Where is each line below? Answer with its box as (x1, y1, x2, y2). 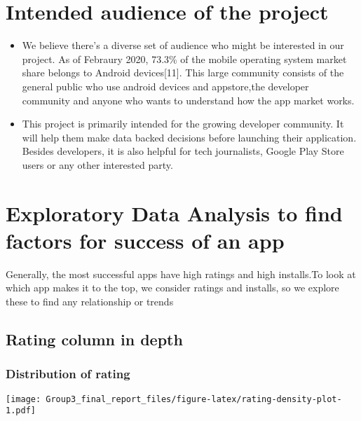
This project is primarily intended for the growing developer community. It (22, 116, 344, 131)
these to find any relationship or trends (6, 294, 174, 308)
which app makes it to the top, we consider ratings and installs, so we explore (6, 280, 339, 295)
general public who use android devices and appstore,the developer (22, 78, 309, 93)
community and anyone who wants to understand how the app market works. (22, 92, 355, 107)
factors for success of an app (6, 226, 285, 254)
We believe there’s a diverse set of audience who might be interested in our (22, 38, 344, 53)
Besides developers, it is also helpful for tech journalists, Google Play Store (22, 144, 344, 158)
